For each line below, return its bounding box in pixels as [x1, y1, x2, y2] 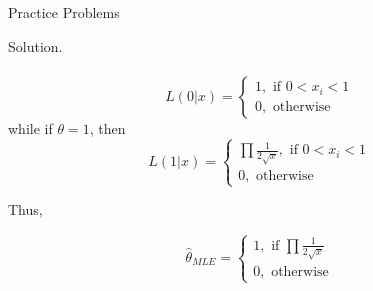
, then [89, 117, 126, 138]
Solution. [8, 35, 63, 56]
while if [8, 117, 53, 138]
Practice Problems [8, 2, 120, 22]
